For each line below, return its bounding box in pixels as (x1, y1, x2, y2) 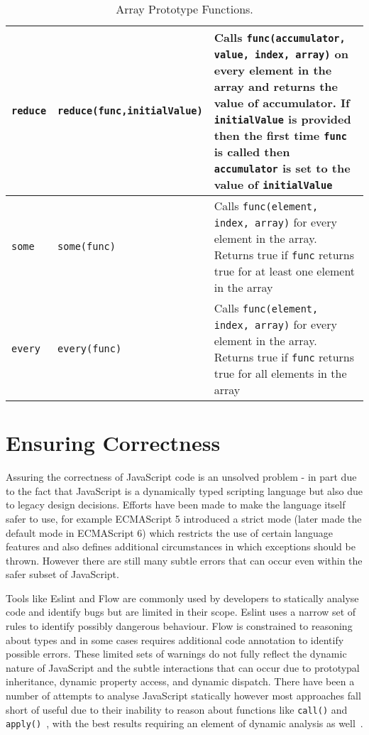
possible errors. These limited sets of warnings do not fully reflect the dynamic (6, 646, 347, 661)
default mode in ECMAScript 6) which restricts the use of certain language (6, 525, 334, 540)
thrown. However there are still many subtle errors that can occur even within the (6, 552, 363, 567)
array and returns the (214, 78, 338, 94)
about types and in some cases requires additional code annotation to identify (6, 632, 344, 647)
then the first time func (214, 127, 348, 143)
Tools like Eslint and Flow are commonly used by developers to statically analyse (6, 590, 359, 605)
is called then (214, 143, 290, 160)
